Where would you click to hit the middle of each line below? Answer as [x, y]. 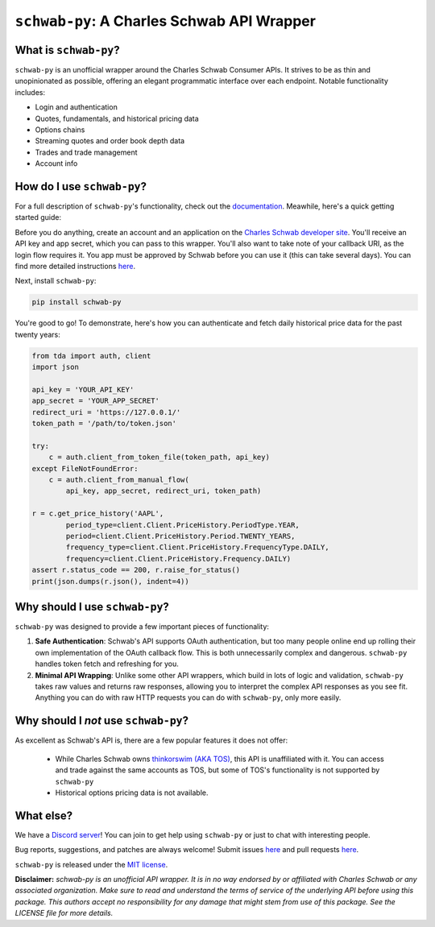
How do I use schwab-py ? [81, 186]
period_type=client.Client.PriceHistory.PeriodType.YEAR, [182, 525]
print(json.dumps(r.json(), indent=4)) [110, 581]
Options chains [60, 130]
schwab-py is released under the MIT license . [91, 864]
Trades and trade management [86, 152]
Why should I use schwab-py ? [92, 607]
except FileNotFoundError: [85, 468]
